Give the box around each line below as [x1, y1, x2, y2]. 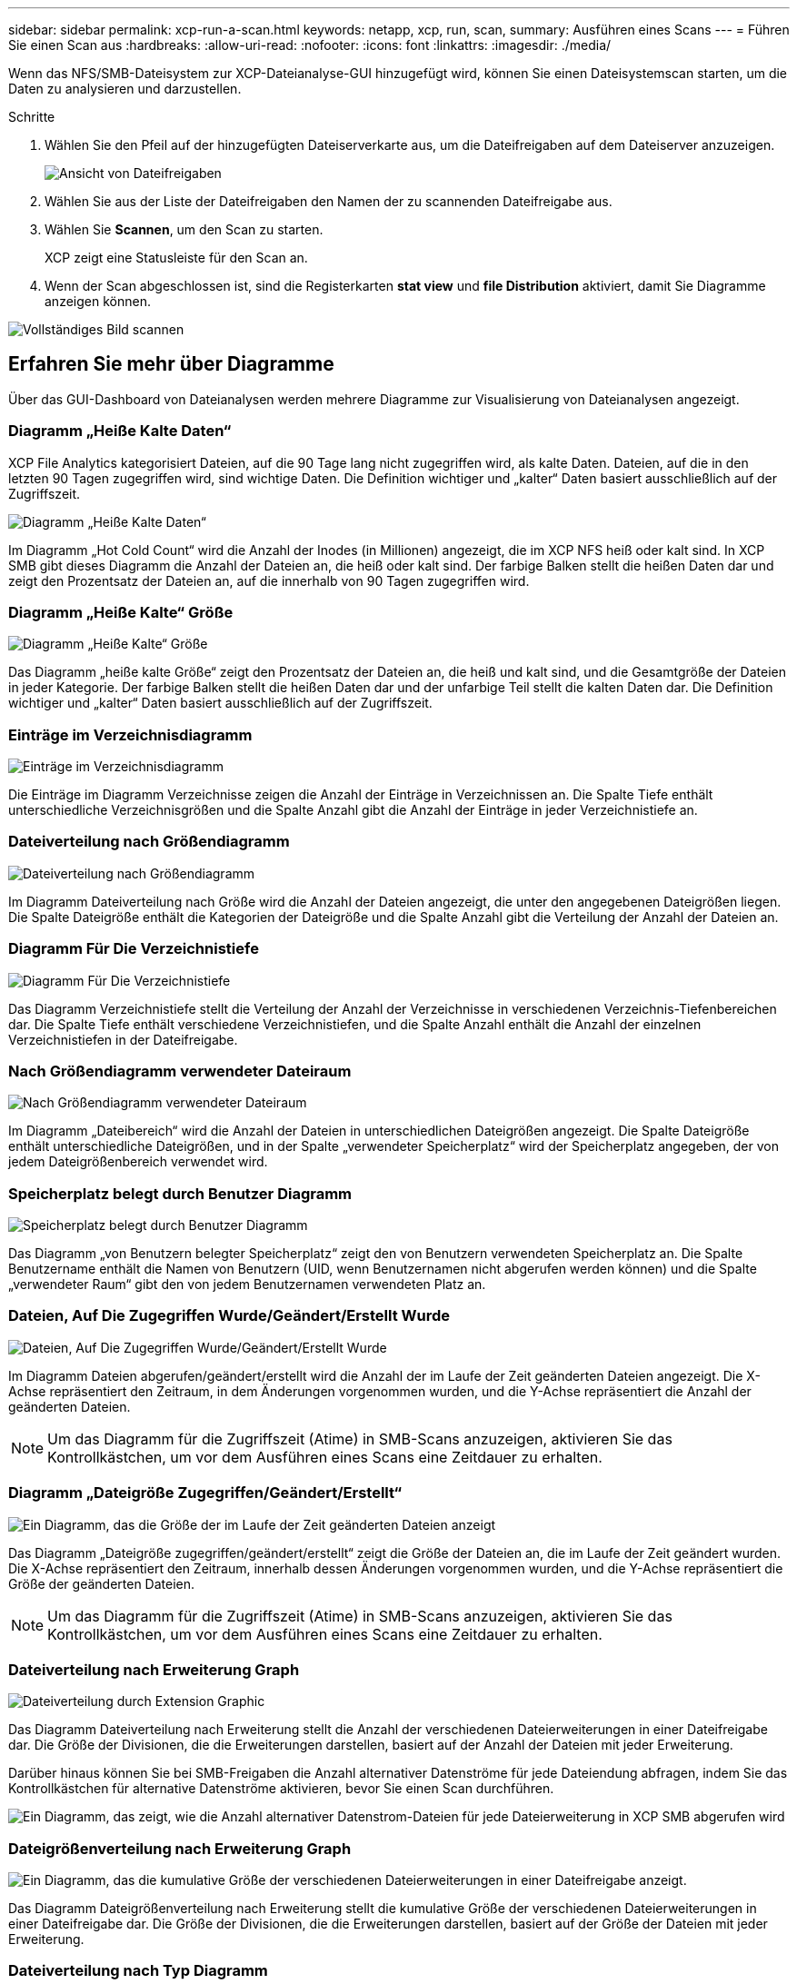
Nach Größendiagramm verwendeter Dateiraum [8, 1061, 352, 1080]
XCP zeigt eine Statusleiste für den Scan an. [45, 250, 308, 265]
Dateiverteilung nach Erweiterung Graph [8, 1660, 300, 1679]
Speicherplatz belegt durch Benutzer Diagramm [8, 1184, 353, 1203]
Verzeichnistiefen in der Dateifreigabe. [8, 1031, 238, 1047]
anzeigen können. [45, 293, 151, 309]
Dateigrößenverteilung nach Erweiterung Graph [8, 1839, 352, 1858]
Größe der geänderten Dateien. [8, 1575, 195, 1592]
